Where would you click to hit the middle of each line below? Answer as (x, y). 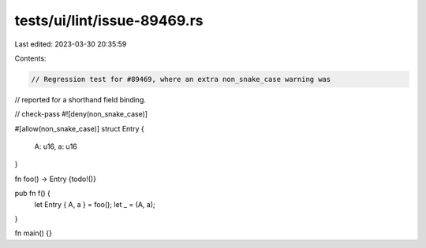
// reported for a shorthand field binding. (80, 99)
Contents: (30, 58)
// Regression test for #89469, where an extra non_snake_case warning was (181, 79)
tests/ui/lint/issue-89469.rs (109, 20)
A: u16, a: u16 (56, 146)
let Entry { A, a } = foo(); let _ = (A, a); (95, 204)
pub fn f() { (33, 194)
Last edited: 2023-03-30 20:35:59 (71, 44)
